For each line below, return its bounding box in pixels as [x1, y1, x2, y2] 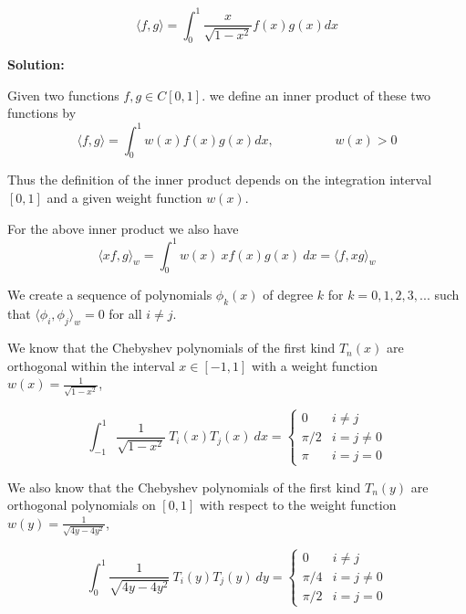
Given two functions [7, 85, 119, 104]
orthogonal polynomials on [7, 495, 156, 514]
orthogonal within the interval [7, 355, 175, 375]
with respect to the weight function [199, 495, 397, 514]
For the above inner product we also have [7, 218, 239, 238]
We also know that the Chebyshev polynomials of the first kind [7, 477, 361, 496]
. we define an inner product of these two [202, 85, 431, 104]
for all [109, 304, 142, 323]
